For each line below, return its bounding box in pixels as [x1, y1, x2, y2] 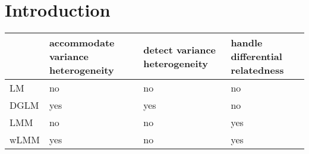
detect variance [143, 42, 216, 56]
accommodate [49, 36, 115, 50]
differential [231, 49, 282, 64]
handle [231, 36, 263, 50]
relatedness [231, 63, 284, 77]
